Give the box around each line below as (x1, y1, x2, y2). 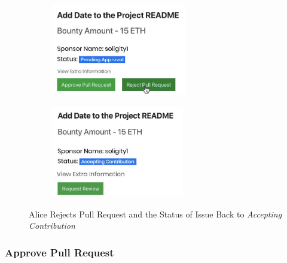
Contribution (29, 219, 75, 232)
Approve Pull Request (5, 244, 114, 259)
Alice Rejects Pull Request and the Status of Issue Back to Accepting (29, 207, 282, 220)
